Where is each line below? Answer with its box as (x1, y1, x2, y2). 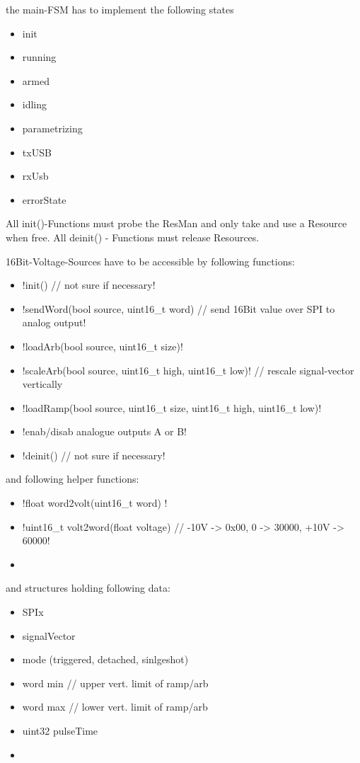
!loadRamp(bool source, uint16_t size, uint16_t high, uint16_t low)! (22, 400, 322, 415)
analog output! (22, 315, 86, 330)
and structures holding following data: (6, 580, 170, 595)
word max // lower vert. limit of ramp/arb (22, 699, 208, 714)
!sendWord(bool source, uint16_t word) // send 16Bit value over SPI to (22, 301, 335, 316)
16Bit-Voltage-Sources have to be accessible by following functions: (6, 253, 295, 268)
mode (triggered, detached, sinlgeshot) (22, 652, 189, 667)
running (22, 50, 57, 64)
